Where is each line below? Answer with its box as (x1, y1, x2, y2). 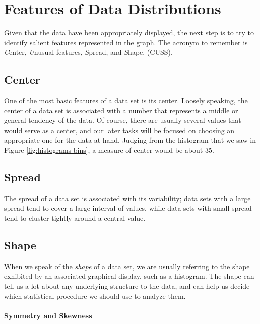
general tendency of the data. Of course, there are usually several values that (4, 115, 241, 125)
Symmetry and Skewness (4, 310, 92, 320)
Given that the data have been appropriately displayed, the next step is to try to (4, 27, 254, 38)
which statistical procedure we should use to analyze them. (4, 290, 186, 301)
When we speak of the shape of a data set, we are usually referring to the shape (4, 261, 250, 271)
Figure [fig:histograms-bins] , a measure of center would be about (4, 145, 203, 155)
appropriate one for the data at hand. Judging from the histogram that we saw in (4, 135, 256, 145)
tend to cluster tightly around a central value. (4, 213, 146, 223)
